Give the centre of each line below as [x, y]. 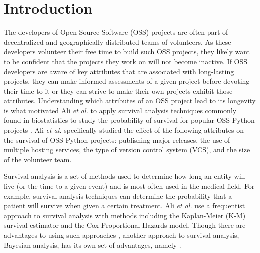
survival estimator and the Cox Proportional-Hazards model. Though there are [125, 225]
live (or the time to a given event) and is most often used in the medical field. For [129, 186]
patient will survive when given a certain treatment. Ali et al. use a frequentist [125, 205]
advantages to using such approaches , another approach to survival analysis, [122, 235]
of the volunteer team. [38, 159]
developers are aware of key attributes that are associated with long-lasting [119, 71]
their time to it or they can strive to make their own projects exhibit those [118, 91]
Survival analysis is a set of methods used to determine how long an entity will [125, 176]
